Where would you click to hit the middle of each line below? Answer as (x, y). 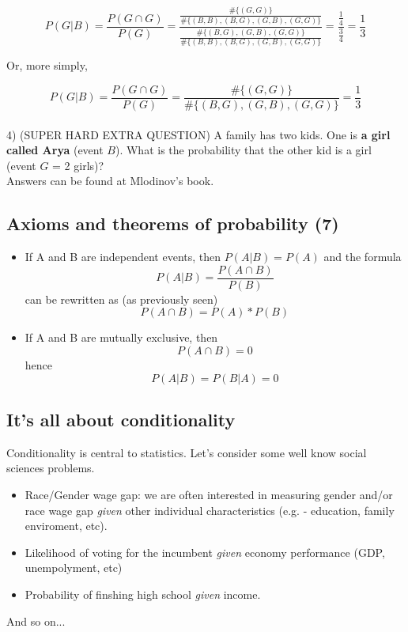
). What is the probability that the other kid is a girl (243, 150)
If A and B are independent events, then (123, 257)
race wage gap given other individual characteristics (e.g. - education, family (210, 510)
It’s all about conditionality (121, 420)
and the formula (363, 257)
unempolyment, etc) (74, 568)
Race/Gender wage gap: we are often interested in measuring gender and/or (209, 495)
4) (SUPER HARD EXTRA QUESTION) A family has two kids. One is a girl (198, 134)
